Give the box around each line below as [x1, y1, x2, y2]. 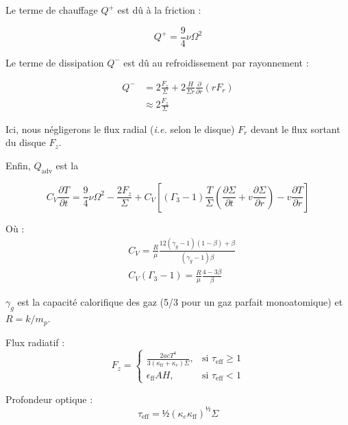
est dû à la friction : [117, 3, 201, 16]
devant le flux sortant [250, 121, 340, 136]
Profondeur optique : [5, 391, 93, 406]
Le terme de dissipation [5, 55, 104, 69]
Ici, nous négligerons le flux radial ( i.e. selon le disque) [5, 121, 235, 136]
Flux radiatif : [5, 335, 65, 349]
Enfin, [5, 158, 31, 173]
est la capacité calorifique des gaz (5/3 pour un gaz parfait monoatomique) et [17, 295, 343, 309]
